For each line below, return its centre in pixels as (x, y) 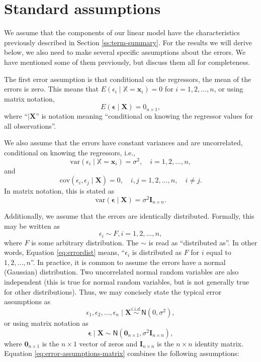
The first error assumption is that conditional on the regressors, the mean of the (128, 79)
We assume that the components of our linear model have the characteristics (122, 32)
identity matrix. (219, 343)
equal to (219, 252)
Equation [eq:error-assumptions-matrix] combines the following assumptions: (122, 353)
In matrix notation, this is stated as (59, 191)
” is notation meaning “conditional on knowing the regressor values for (145, 116)
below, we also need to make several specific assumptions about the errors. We (125, 52)
